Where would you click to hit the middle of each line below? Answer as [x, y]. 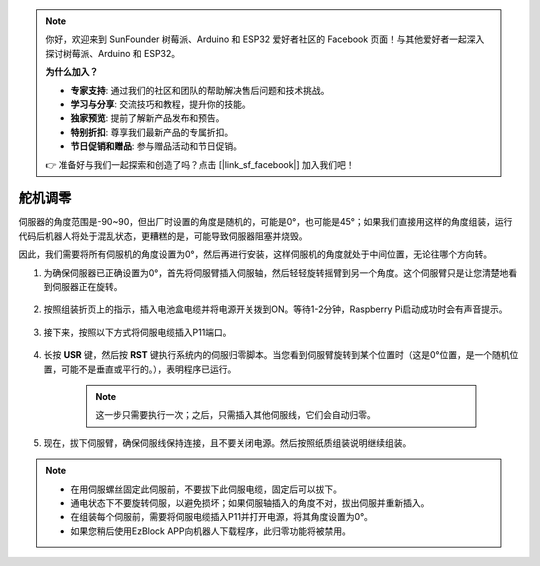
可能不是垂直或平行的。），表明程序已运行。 [148, 369]
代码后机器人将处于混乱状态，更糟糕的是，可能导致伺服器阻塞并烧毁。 [163, 236]
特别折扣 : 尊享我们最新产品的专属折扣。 [152, 132]
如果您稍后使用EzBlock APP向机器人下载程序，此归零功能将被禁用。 [211, 531]
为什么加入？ [72, 72]
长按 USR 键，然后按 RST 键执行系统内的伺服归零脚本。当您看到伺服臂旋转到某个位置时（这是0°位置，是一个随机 [276, 355]
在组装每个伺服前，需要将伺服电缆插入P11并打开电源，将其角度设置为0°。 [222, 517]
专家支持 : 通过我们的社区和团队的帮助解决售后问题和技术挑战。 [200, 90]
